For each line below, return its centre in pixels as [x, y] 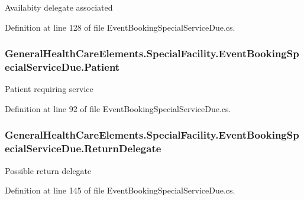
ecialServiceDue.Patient [62, 67]
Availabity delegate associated [59, 7]
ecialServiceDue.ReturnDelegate [83, 148]
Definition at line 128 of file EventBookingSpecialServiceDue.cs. [120, 27]
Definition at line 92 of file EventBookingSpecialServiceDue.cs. [118, 108]
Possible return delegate [48, 170]
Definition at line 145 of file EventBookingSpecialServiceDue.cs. [120, 190]
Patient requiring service [49, 89]
